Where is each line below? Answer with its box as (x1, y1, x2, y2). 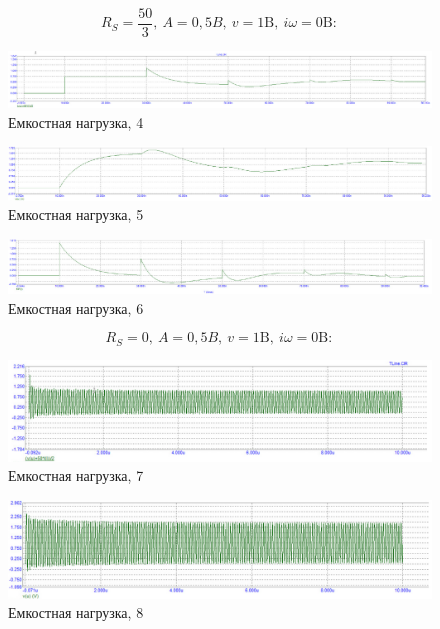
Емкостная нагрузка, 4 (8, 111, 144, 132)
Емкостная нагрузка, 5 (8, 204, 144, 225)
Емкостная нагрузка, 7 (8, 465, 144, 486)
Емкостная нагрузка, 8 (8, 602, 144, 623)
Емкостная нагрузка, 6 (8, 297, 144, 318)
